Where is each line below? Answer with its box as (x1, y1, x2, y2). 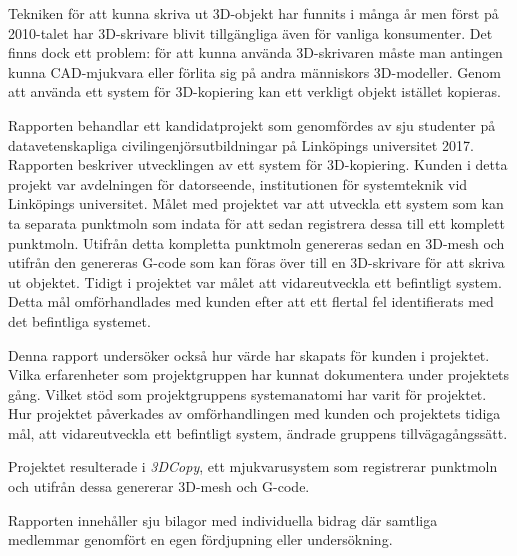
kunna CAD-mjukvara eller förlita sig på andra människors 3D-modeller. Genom (8, 61, 501, 82)
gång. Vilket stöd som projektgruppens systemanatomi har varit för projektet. (8, 383, 487, 404)
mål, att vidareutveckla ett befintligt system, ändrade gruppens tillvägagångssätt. (8, 422, 508, 443)
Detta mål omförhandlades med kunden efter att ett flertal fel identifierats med (8, 291, 494, 312)
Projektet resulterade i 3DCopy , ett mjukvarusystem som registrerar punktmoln (8, 456, 498, 477)
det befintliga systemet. (8, 310, 151, 331)
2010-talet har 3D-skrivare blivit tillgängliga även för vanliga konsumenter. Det (8, 22, 493, 43)
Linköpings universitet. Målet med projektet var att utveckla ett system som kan (8, 193, 504, 214)
